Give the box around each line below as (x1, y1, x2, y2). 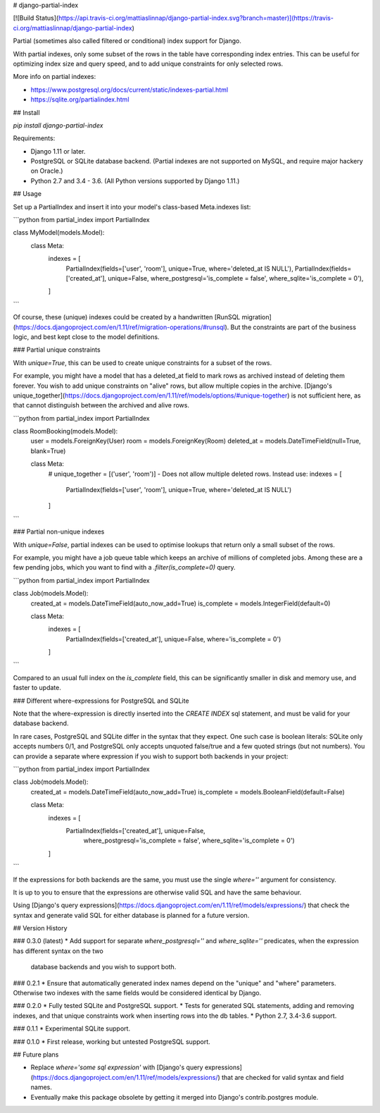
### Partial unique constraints (13, 345, 101, 354)
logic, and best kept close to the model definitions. (13, 332, 160, 341)
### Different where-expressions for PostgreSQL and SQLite (13, 696, 189, 705)
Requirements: (13, 134, 56, 142)
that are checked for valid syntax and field (222, 1073, 344, 1081)
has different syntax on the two (13, 947, 103, 955)
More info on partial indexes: (13, 73, 96, 81)
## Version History (13, 924, 68, 933)
